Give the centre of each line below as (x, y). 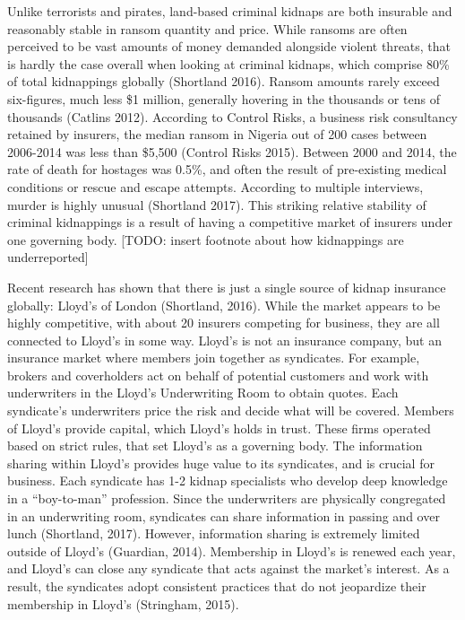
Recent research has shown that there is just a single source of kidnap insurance (227, 287)
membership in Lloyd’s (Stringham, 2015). (123, 603)
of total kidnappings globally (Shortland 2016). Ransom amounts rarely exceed (224, 81)
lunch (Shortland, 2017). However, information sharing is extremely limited (214, 533)
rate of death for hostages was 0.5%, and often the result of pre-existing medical (227, 169)
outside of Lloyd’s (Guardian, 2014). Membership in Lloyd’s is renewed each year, (232, 550)
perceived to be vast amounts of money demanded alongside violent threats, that (229, 46)
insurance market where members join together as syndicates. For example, (214, 358)
